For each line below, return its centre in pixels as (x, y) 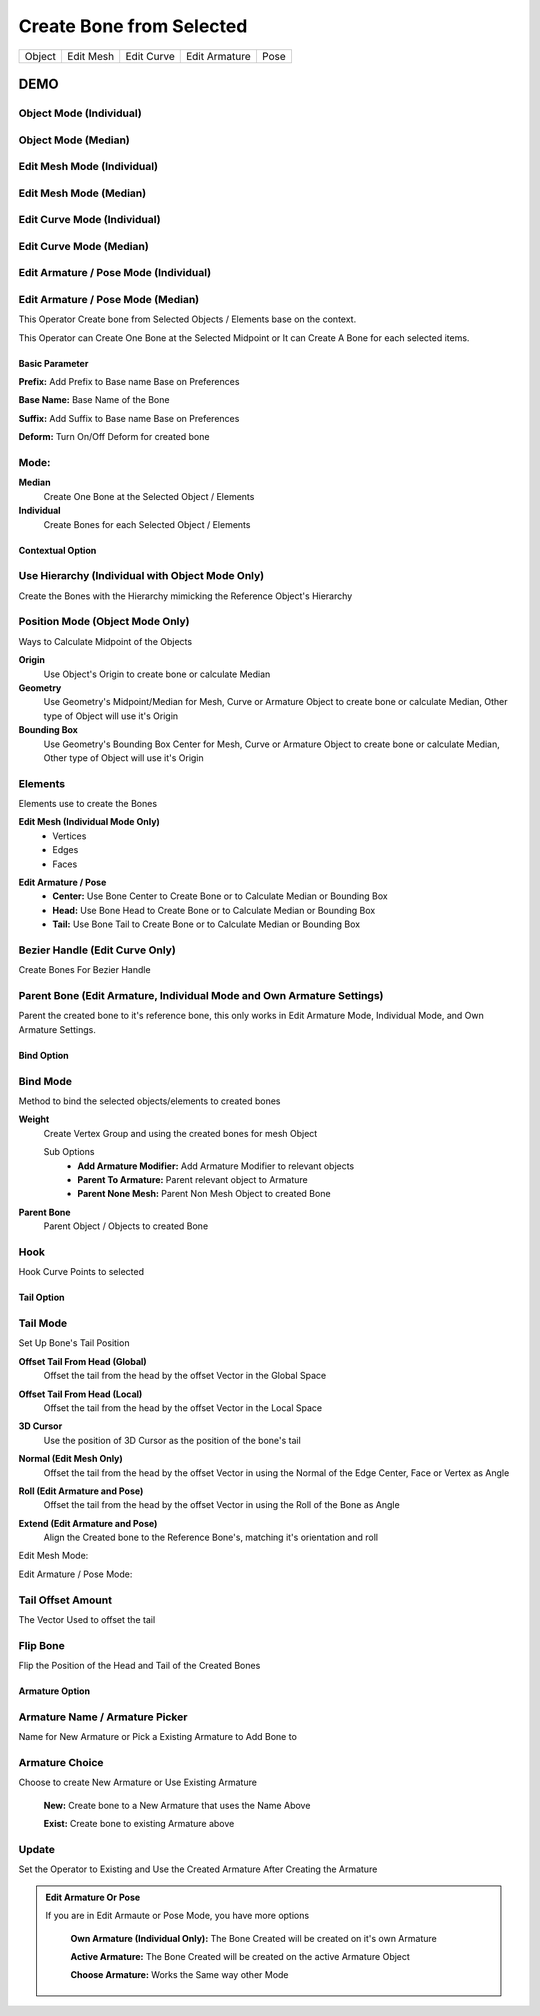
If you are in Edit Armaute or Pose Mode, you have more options (177, 1916)
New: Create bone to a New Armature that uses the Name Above (177, 1805)
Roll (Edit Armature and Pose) (81, 1491)
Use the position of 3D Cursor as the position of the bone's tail (172, 1440)
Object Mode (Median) (74, 140)
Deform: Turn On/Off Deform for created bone (114, 437)
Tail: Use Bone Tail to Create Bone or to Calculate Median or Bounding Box (206, 924)
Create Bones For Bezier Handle (84, 970)
